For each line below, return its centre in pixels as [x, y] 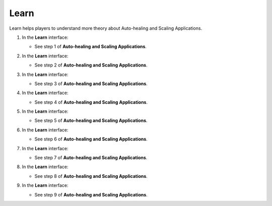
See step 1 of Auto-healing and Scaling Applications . [91, 47]
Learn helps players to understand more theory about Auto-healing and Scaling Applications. [106, 28]
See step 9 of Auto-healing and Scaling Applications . [91, 194]
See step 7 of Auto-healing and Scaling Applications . [91, 158]
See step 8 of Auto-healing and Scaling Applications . [91, 176]
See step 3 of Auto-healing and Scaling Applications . [91, 84]
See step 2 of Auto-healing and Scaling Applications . [91, 65]
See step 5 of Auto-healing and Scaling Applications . [91, 120]
